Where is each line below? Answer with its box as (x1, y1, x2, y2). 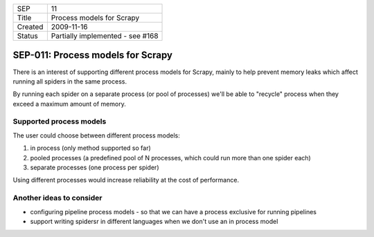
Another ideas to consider (12, 193, 103, 203)
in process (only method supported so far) (30, 144, 152, 152)
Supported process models (12, 117, 107, 126)
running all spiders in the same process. (12, 77, 127, 86)
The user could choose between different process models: (12, 131, 180, 140)
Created (17, 22, 44, 31)
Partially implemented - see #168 (51, 31, 159, 41)
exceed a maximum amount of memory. (12, 99, 126, 108)
